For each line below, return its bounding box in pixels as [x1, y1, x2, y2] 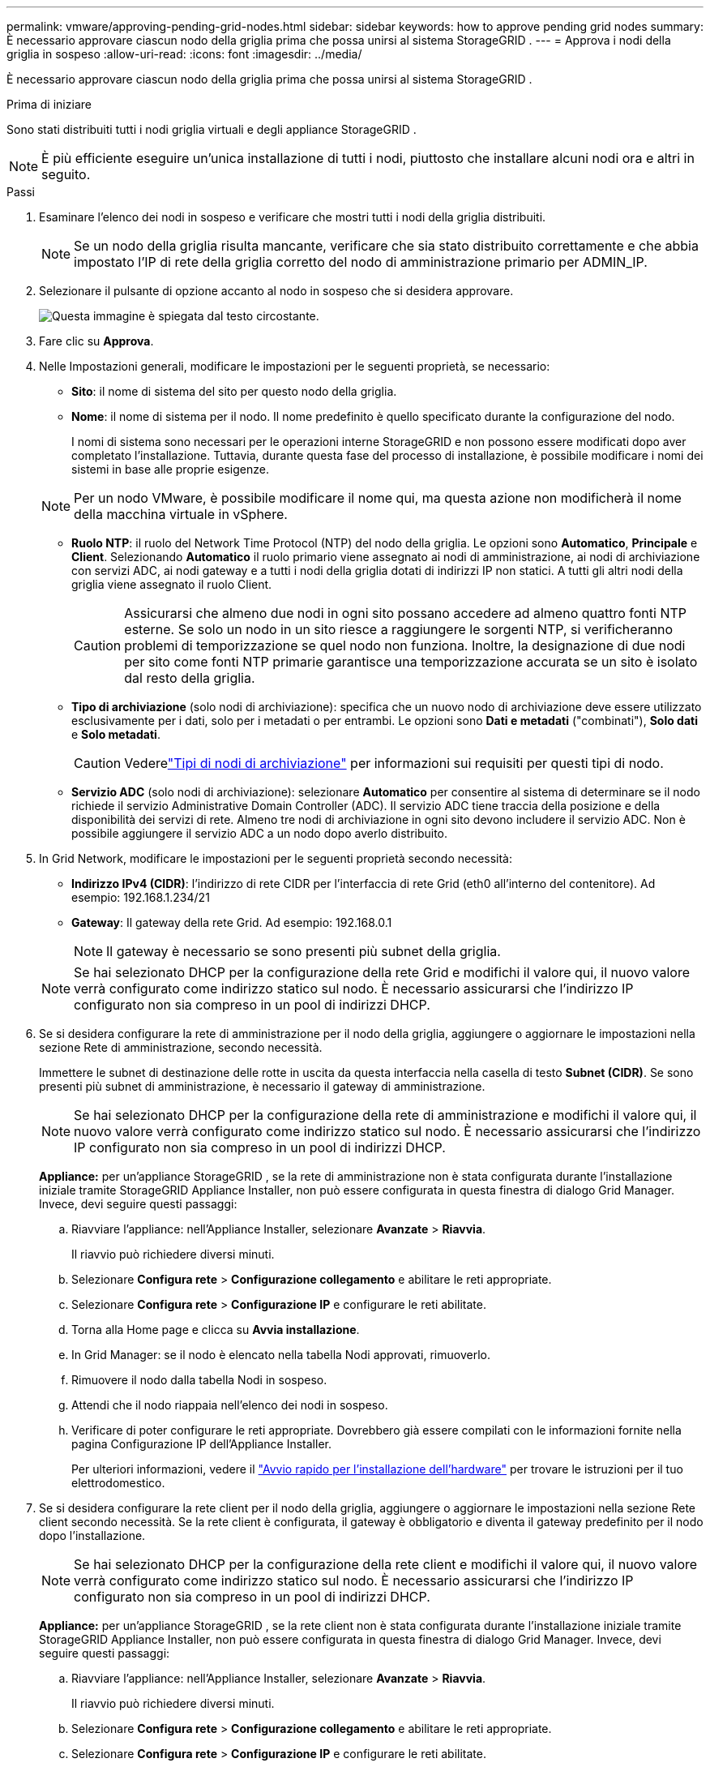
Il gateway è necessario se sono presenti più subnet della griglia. [106, 943, 501, 959]
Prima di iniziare [6, 97, 92, 111]
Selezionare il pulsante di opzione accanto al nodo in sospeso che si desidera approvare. [39, 284, 514, 298]
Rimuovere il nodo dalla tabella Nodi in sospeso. [71, 1373, 327, 1387]
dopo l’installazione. [39, 1529, 146, 1542]
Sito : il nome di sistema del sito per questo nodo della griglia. [71, 384, 397, 398]
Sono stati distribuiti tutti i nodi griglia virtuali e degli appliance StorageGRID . [6, 122, 417, 136]
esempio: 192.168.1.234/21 [71, 890, 210, 904]
